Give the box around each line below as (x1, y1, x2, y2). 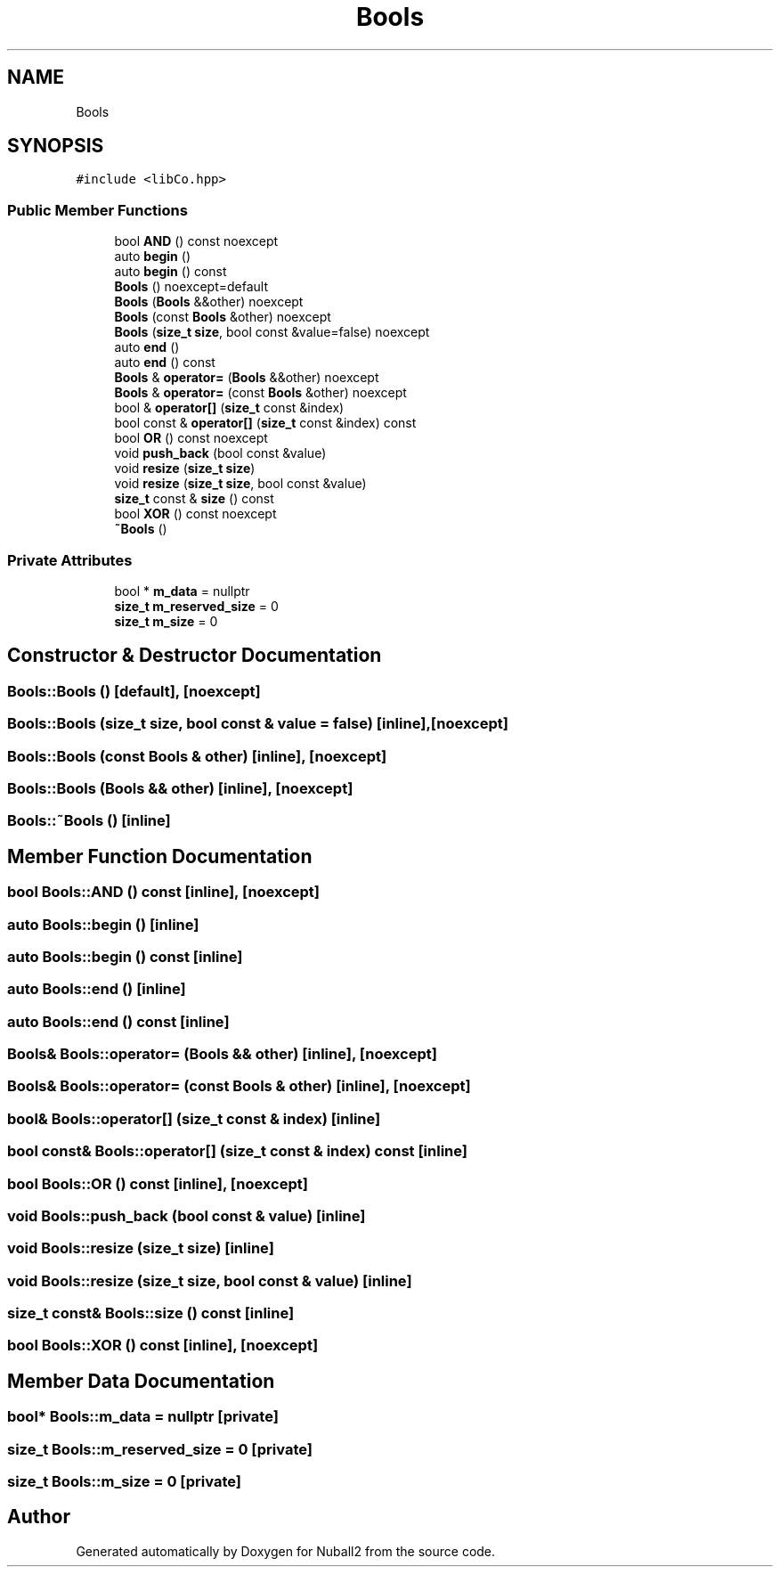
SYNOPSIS (7, 135, 104, 158)
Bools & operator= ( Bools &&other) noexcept (114, 370, 379, 386)
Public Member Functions (7, 200, 188, 219)
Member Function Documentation (7, 844, 313, 868)
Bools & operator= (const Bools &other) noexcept (114, 385, 407, 401)
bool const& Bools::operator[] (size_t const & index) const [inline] (7, 1142, 467, 1161)
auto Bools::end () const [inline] (7, 1012, 230, 1031)
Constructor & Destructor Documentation (7, 644, 382, 667)
